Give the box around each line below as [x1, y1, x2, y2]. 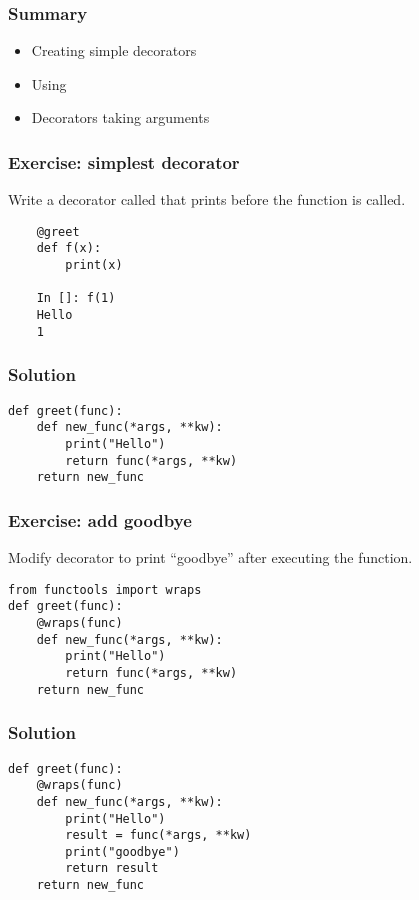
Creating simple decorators [31, 40, 197, 61]
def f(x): [36, 241, 102, 256]
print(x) [65, 258, 123, 273]
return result [65, 861, 159, 876]
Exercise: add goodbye [8, 507, 192, 532]
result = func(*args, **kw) [65, 828, 252, 843]
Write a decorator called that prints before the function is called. [8, 189, 406, 210]
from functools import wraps [8, 582, 202, 597]
